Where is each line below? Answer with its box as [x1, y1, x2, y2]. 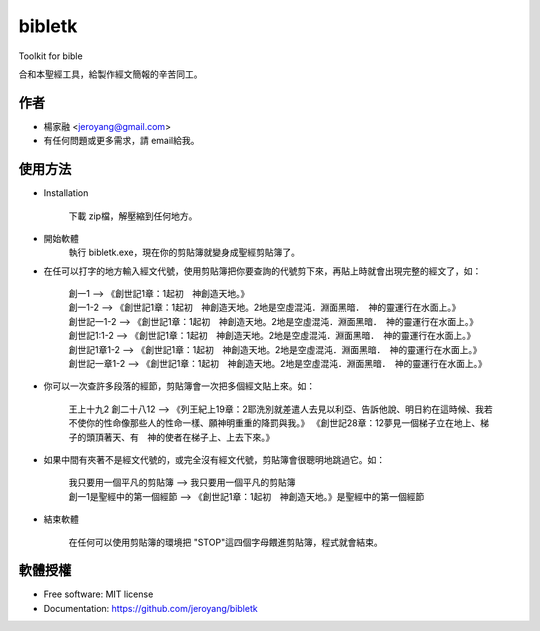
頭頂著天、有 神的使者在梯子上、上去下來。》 [85, 431, 275, 443]
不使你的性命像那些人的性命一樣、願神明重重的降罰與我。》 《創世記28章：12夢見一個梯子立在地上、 [68, 417, 481, 429]
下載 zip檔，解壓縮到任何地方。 [68, 210, 198, 222]
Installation [43, 187, 89, 199]
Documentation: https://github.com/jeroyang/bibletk [43, 602, 259, 614]
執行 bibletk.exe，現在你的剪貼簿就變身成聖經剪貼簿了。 [68, 246, 300, 259]
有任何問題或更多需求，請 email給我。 [43, 135, 200, 147]
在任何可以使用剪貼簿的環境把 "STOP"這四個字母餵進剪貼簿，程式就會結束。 [68, 536, 384, 548]
